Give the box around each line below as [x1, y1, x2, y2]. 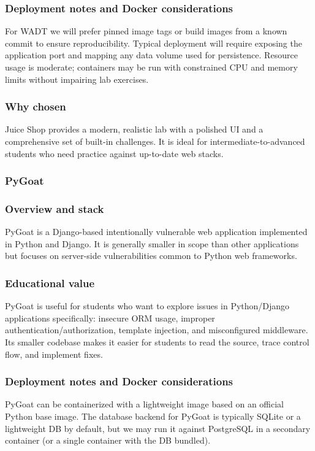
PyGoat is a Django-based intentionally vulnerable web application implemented [5, 225, 308, 238]
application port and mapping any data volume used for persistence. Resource [5, 48, 298, 61]
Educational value [5, 275, 95, 290]
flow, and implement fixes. [5, 347, 103, 360]
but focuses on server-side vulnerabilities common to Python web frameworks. [5, 249, 297, 262]
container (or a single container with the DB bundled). [5, 434, 211, 447]
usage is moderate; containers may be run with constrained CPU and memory [5, 61, 298, 73]
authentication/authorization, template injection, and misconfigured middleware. [5, 323, 308, 336]
